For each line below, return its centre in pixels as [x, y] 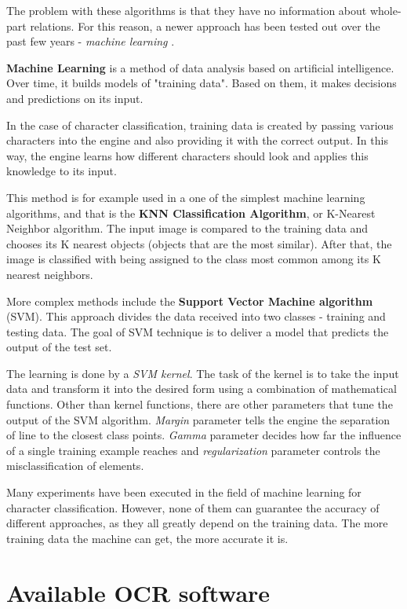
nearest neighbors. [50, 274]
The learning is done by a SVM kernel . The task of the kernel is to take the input [203, 373]
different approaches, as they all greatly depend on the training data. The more [197, 523]
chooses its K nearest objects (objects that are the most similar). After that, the [199, 243]
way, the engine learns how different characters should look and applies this [187, 155]
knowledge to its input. [62, 171]
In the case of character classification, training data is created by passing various [200, 125]
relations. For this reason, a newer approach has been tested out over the [205, 26]
